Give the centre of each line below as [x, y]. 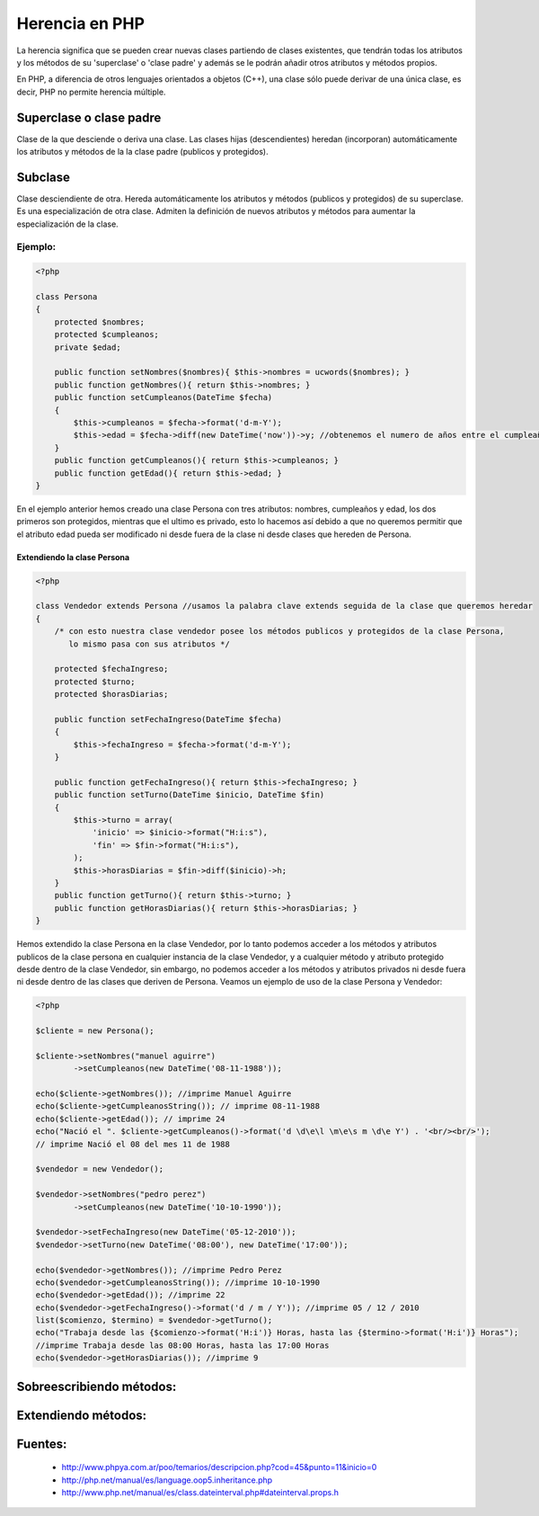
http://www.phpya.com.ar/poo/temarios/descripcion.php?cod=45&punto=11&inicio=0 [219, 1467]
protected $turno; [95, 682]
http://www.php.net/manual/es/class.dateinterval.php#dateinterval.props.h [200, 1493]
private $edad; [88, 347]
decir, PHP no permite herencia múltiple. [91, 92]
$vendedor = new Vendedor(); [100, 1169]
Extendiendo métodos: [82, 1415]
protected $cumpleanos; [106, 334]
